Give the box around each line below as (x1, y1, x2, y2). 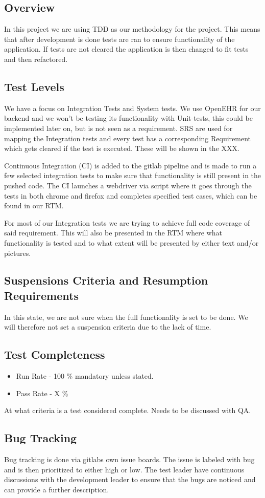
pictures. (4, 247, 31, 258)
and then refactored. (4, 53, 68, 64)
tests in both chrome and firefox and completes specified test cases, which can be (4, 190, 257, 201)
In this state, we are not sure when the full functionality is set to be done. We (4, 311, 248, 322)
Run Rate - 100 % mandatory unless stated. (16, 371, 154, 381)
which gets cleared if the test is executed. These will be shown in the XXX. (4, 143, 239, 154)
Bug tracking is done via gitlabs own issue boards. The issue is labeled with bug (4, 454, 255, 465)
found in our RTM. (4, 200, 64, 211)
